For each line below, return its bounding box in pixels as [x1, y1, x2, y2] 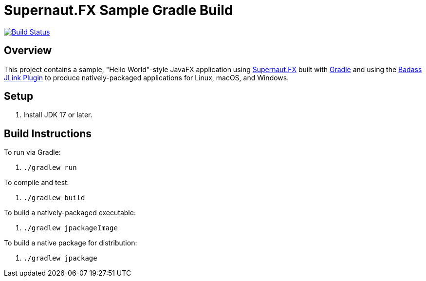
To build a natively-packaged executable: [4, 208, 136, 217]
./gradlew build [23, 194, 85, 202]
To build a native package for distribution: [4, 239, 137, 247]
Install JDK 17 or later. [23, 111, 93, 119]
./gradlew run [23, 164, 77, 172]
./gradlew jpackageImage [23, 224, 118, 232]
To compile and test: [4, 178, 69, 187]
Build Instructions [4, 127, 92, 140]
